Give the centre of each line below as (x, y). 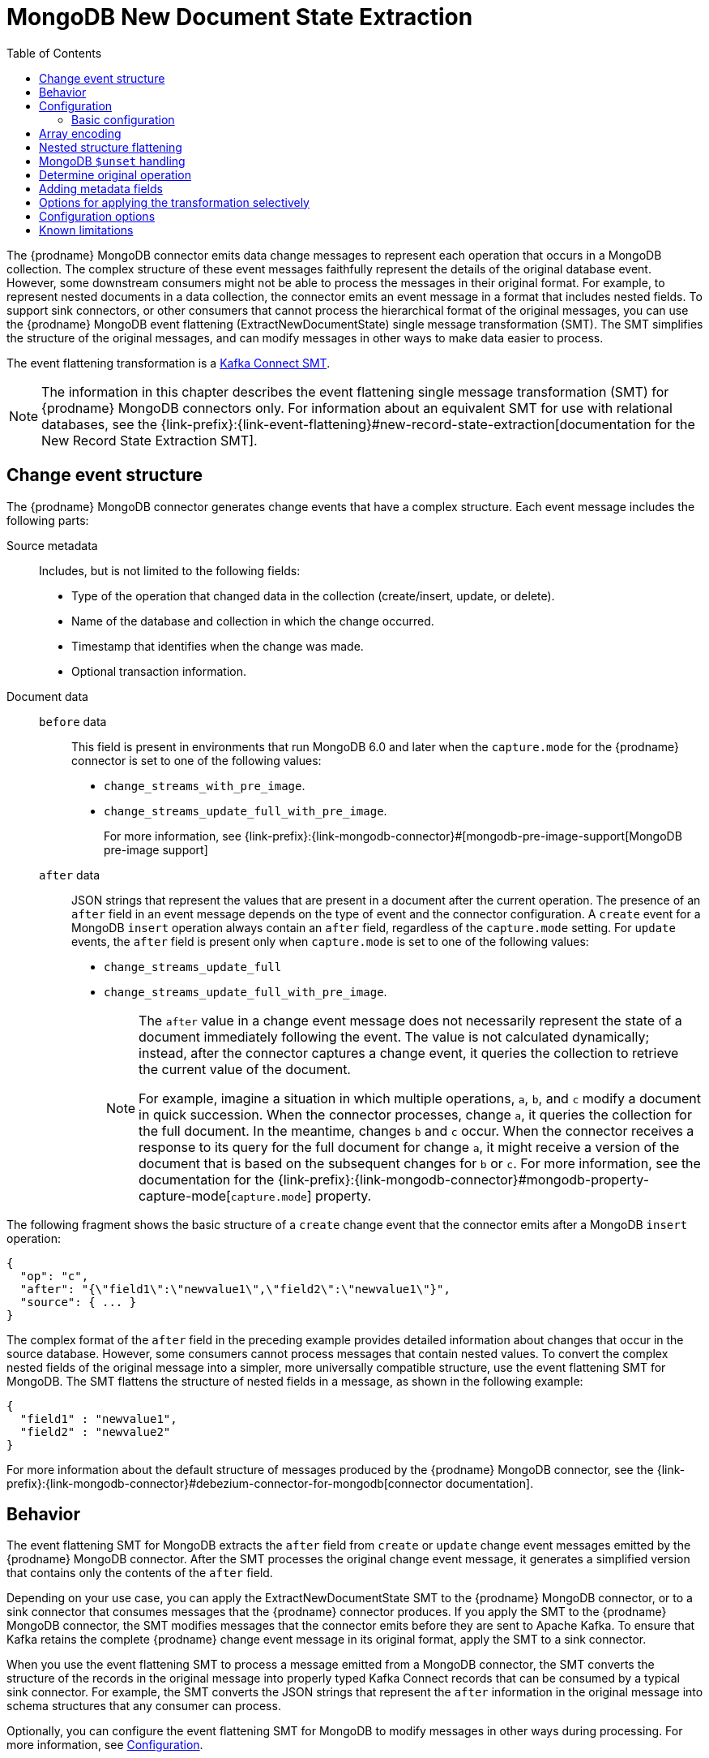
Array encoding (80, 133)
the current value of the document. (245, 1069)
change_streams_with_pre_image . (205, 785)
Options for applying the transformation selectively (174, 202)
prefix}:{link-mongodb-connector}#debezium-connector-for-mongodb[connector (225, 1483)
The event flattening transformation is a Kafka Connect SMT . (169, 363)
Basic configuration (123, 119)
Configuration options (97, 216)
